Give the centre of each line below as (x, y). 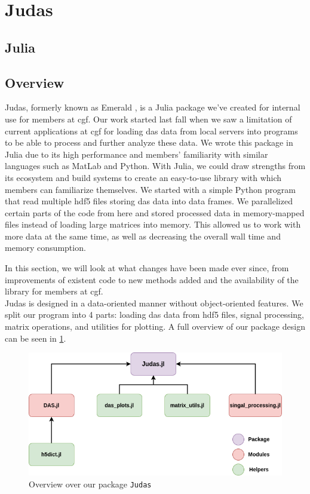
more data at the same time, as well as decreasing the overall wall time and (143, 236)
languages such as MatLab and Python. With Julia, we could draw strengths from (155, 166)
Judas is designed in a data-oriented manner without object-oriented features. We (154, 303)
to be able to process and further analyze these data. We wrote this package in (149, 142)
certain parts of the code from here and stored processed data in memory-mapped (155, 212)
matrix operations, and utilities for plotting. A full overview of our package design (155, 326)
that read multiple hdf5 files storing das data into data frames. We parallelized (149, 201)
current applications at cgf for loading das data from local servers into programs (151, 131)
